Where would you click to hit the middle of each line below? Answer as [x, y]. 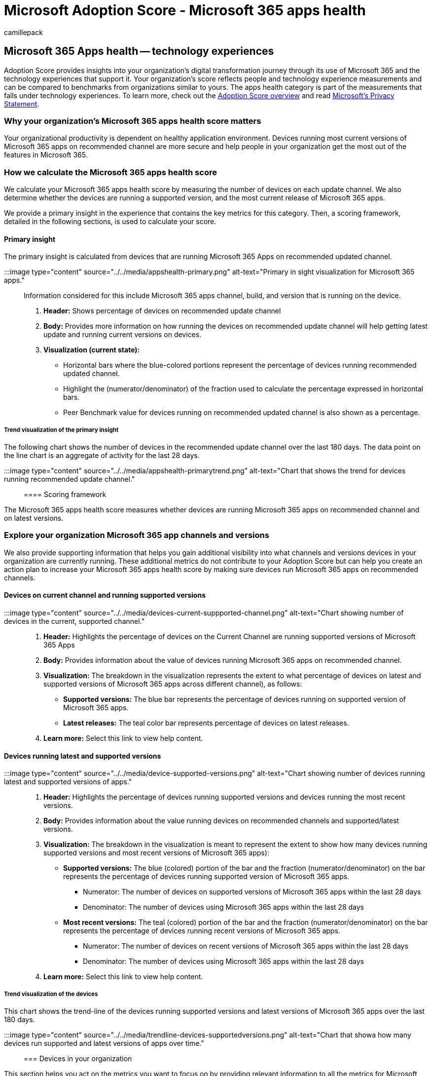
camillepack [23, 32]
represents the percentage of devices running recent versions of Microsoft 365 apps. [202, 931]
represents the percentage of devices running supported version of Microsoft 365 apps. [206, 877]
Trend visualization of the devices [51, 994]
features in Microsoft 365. [46, 155]
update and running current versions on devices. [123, 335]
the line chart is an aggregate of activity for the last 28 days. [102, 456]
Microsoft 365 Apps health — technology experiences [139, 51]
